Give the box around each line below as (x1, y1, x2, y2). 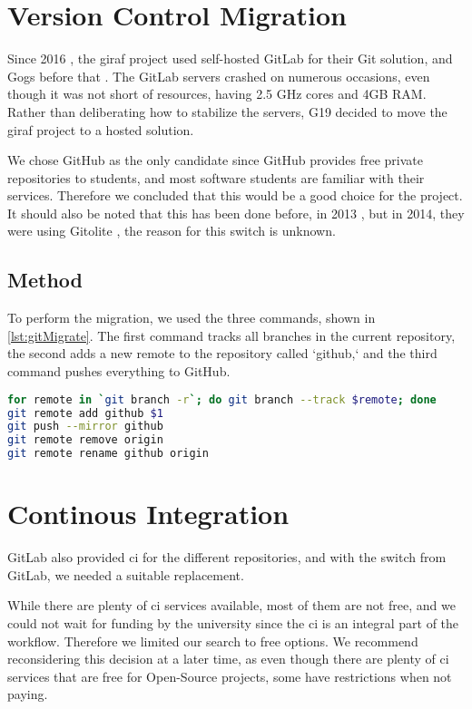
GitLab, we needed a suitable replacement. (7, 565, 244, 584)
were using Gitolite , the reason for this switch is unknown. (7, 221, 336, 240)
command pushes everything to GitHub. (7, 362, 231, 381)
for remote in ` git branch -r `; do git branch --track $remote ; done (7, 393, 437, 406)
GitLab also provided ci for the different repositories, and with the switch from (7, 548, 447, 567)
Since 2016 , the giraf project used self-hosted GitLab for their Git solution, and (7, 49, 453, 68)
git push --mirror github (7, 420, 163, 433)
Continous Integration (7, 495, 290, 532)
